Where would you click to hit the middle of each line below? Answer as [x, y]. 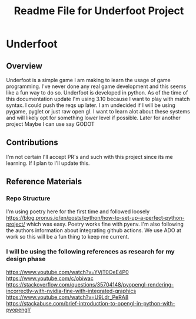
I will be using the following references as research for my [90, 252]
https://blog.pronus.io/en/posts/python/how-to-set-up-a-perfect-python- [95, 217]
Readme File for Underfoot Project [99, 11]
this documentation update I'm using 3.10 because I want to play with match [98, 99]
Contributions [32, 143]
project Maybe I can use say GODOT [51, 124]
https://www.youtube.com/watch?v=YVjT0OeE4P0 [67, 272]
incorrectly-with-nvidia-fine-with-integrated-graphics [71, 291]
